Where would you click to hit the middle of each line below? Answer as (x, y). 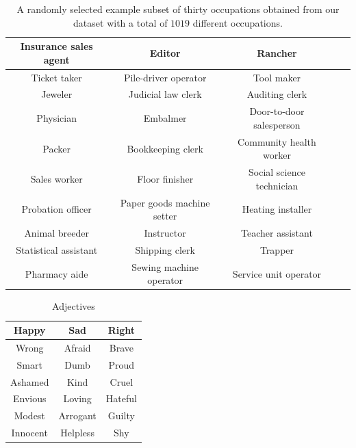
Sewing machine (165, 266)
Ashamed (30, 381)
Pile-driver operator (165, 77)
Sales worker (56, 178)
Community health (277, 141)
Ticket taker (56, 77)
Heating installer (277, 209)
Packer (56, 148)
